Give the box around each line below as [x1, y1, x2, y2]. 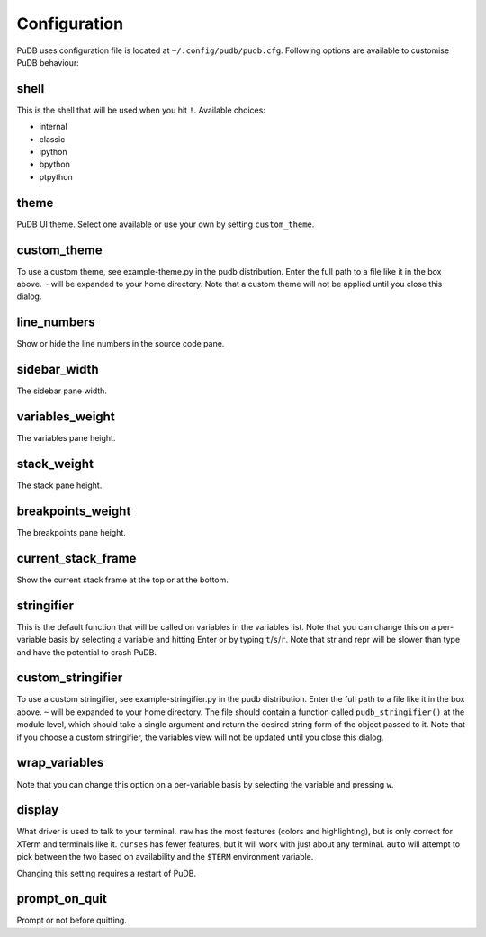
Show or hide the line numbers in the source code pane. [16, 338, 225, 349]
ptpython [39, 171, 74, 182]
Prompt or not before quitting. [16, 914, 128, 926]
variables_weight [16, 410, 116, 425]
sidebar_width [16, 362, 99, 377]
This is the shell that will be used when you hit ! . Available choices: [16, 104, 265, 115]
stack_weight [16, 455, 94, 472]
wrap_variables [16, 755, 104, 770]
